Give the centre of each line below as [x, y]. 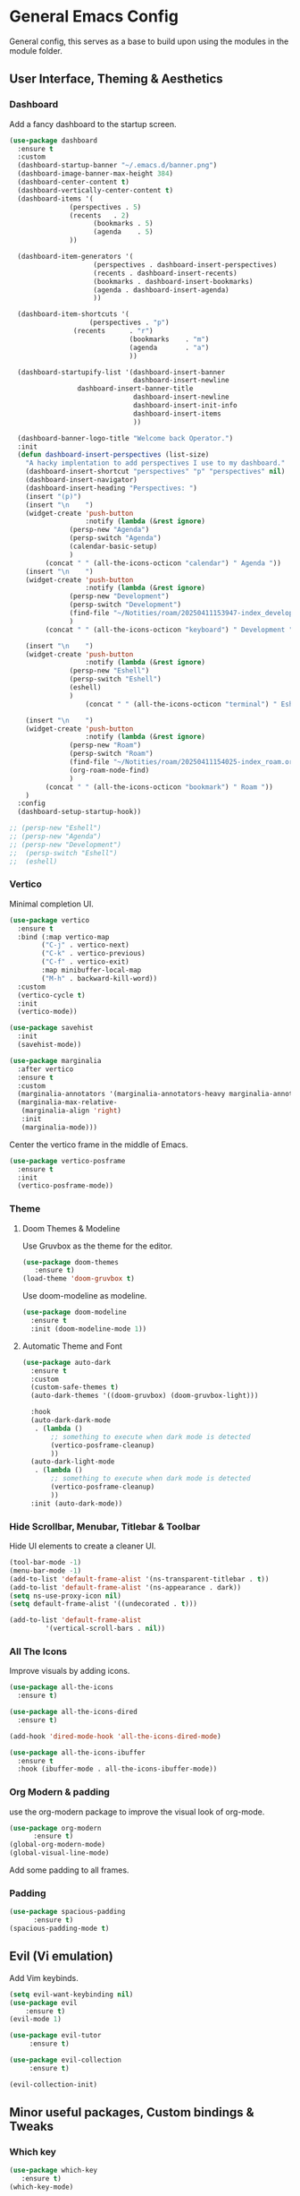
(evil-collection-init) [54, 2084]
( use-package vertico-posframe [67, 1161]
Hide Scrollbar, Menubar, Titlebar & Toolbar [105, 1526]
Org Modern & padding [59, 1792]
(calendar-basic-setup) [113, 546]
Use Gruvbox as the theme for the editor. [97, 1246]
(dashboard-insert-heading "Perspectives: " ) [112, 488]
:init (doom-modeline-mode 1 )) [89, 1329]
